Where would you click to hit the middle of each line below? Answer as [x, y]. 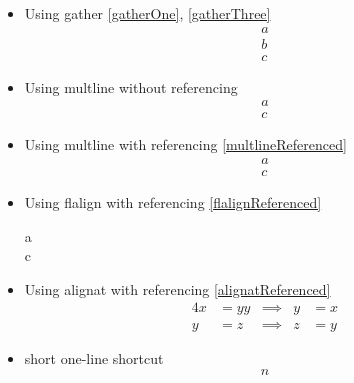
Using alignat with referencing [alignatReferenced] [177, 288]
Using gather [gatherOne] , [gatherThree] [147, 13]
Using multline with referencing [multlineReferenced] [185, 144]
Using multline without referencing [131, 86]
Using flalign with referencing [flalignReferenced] [173, 202]
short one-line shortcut [94, 358]
